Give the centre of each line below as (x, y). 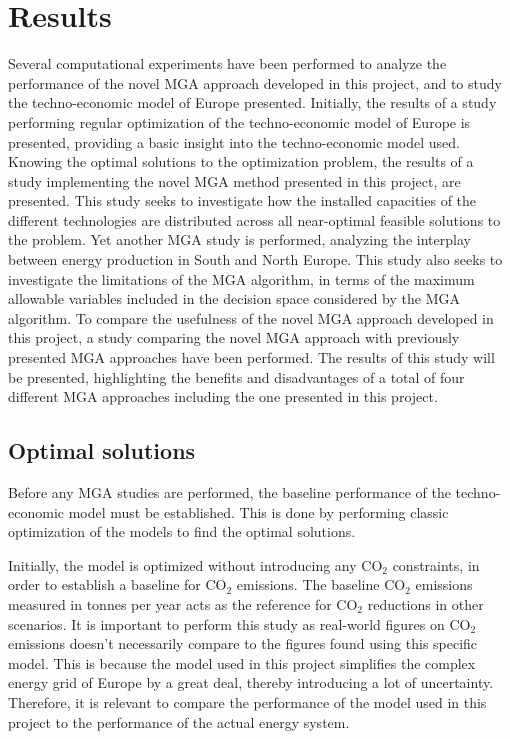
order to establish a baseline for (104, 584)
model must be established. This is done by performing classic (258, 511)
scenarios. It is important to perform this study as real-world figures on (226, 623)
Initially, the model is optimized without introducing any (182, 564)
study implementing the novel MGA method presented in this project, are (234, 180)
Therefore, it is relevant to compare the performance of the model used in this (247, 701)
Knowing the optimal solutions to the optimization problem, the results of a (241, 161)
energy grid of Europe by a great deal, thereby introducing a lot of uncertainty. (251, 682)
